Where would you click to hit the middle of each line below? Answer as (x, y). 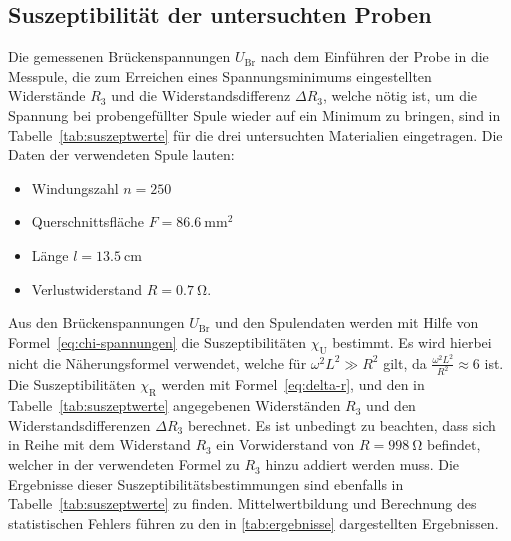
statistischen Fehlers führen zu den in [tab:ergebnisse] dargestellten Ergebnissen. (253, 522)
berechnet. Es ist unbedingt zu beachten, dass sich (341, 424)
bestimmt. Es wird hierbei (412, 341)
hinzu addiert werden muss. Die (362, 464)
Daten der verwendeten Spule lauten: (121, 154)
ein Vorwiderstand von (285, 444)
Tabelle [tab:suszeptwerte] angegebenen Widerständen (174, 405)
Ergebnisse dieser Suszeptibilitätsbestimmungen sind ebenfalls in (206, 483)
